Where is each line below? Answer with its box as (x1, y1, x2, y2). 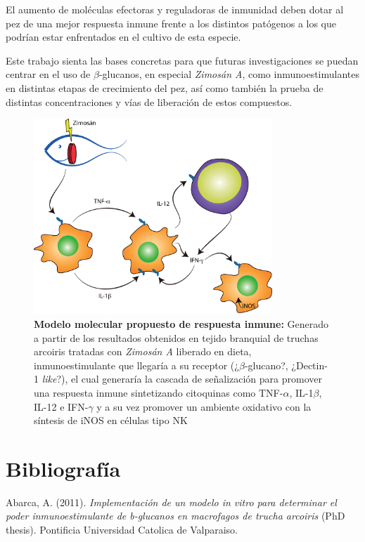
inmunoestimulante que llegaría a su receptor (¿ (34, 357, 239, 372)
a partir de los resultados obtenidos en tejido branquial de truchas (34, 330, 319, 345)
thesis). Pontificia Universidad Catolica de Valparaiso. (6, 522, 238, 537)
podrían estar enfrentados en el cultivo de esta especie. (6, 29, 241, 44)
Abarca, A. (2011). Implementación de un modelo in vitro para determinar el (6, 494, 337, 509)
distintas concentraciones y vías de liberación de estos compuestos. (6, 94, 293, 109)
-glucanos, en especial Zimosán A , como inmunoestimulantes (98, 67, 360, 81)
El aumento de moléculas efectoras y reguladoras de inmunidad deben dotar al (6, 2, 344, 16)
